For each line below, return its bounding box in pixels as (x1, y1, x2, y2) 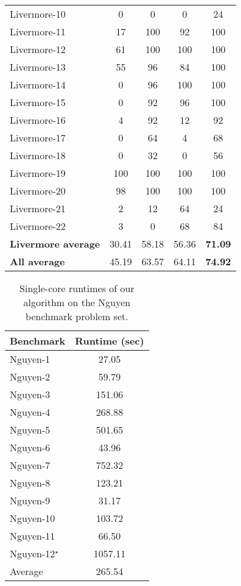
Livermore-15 (10, 95, 66, 109)
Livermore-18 (10, 148, 66, 162)
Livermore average (10, 237, 100, 251)
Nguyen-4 (10, 405, 51, 419)
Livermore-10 (10, 7, 66, 21)
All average (10, 254, 65, 268)
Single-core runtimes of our (19, 281, 134, 295)
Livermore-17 (10, 130, 66, 145)
